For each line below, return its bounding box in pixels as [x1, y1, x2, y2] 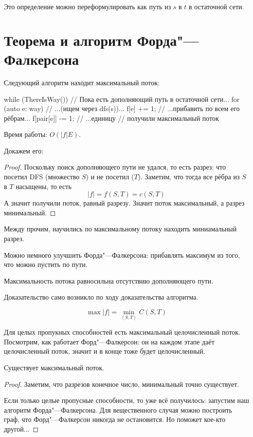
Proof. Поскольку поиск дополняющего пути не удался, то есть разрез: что [4, 162, 226, 172]
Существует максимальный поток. [4, 362, 105, 372]
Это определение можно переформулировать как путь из [4, 1, 171, 11]
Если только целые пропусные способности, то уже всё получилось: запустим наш [4, 395, 249, 405]
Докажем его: [4, 145, 44, 155]
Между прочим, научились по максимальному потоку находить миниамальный [4, 224, 237, 234]
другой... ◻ [4, 423, 39, 434]
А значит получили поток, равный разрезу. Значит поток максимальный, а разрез [4, 198, 245, 208]
